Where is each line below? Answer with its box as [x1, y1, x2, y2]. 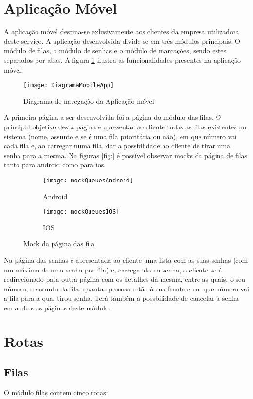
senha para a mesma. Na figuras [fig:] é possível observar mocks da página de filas [4, 150, 248, 160]
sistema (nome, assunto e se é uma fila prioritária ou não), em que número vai [4, 131, 237, 141]
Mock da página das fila [23, 238, 95, 249]
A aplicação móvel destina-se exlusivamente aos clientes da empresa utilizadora [4, 26, 239, 36]
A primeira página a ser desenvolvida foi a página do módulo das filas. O [4, 112, 221, 122]
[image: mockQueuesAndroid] [43, 177, 134, 184]
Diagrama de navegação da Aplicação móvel [23, 95, 154, 106]
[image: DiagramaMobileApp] [23, 82, 114, 89]
